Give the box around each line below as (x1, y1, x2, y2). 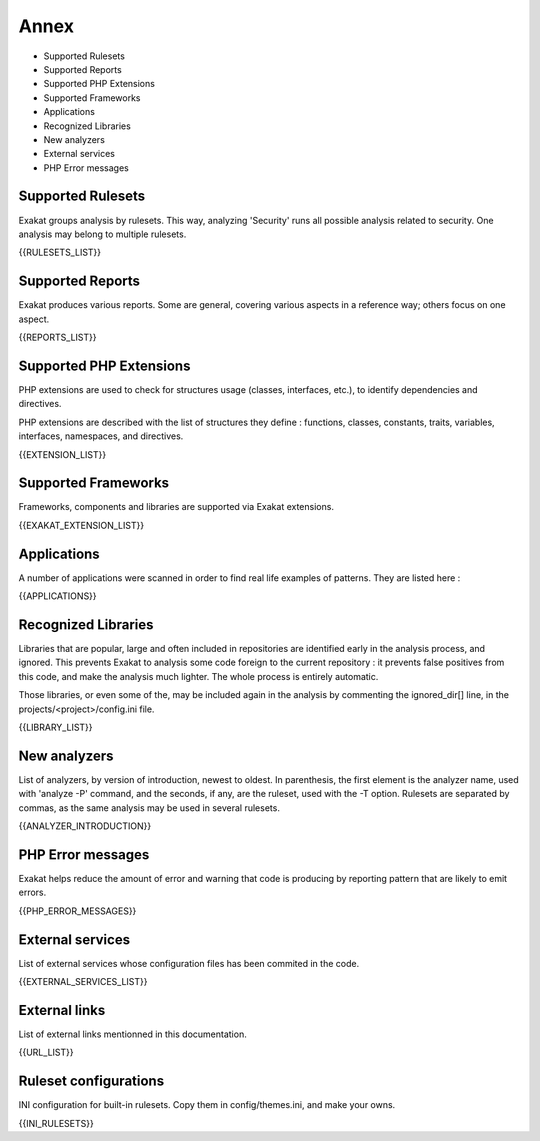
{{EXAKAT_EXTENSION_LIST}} (18, 519, 145, 531)
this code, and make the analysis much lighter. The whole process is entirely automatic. (18, 670, 379, 682)
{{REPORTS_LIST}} (18, 331, 97, 344)
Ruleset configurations (18, 1073, 165, 1090)
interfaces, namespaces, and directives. (18, 430, 184, 442)
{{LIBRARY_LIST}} (18, 721, 94, 733)
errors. (18, 886, 47, 899)
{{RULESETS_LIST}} (18, 246, 102, 259)
